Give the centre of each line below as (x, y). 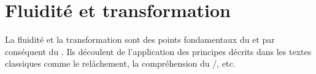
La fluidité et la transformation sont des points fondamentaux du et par (140, 39)
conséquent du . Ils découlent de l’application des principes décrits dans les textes (158, 51)
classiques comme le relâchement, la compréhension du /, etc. (120, 63)
